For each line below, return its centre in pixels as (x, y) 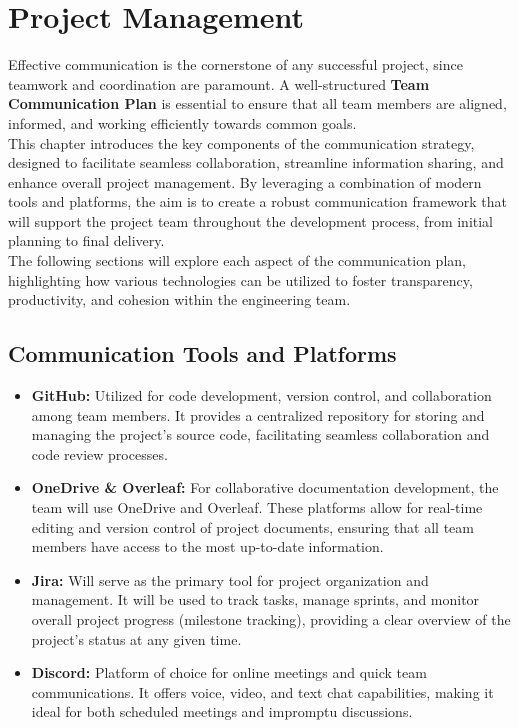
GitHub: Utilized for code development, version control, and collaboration (261, 395)
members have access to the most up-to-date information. (207, 546)
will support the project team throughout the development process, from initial (251, 220)
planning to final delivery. (86, 240)
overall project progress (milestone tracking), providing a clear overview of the (271, 618)
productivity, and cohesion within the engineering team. (179, 299)
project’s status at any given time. (136, 638)
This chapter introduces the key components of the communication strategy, (241, 142)
